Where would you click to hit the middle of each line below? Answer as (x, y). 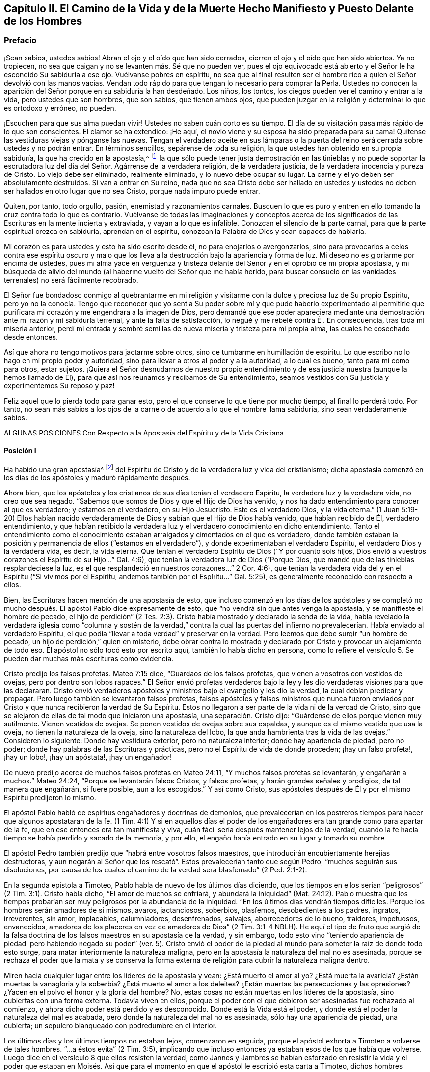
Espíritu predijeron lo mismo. (50, 798)
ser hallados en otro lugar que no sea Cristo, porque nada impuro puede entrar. (132, 191)
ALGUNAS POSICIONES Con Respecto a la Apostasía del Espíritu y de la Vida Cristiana (144, 433)
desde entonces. (31, 337)
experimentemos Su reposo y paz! (59, 386)
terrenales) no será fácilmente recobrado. (71, 280)
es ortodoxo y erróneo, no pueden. (60, 108)
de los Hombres (43, 21)
